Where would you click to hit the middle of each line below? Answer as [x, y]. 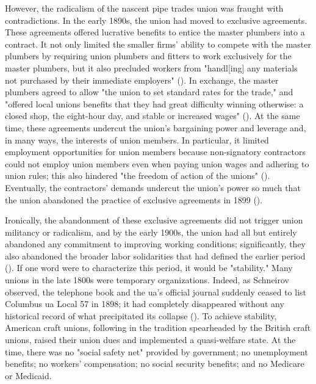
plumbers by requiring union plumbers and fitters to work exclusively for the [148, 56]
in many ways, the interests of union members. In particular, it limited [137, 139]
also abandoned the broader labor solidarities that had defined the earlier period [155, 255]
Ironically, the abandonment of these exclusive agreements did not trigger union [154, 220]
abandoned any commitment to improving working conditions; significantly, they [156, 244]
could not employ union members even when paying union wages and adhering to [157, 163]
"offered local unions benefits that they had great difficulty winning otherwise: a [154, 103]
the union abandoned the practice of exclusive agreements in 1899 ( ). [134, 199]
